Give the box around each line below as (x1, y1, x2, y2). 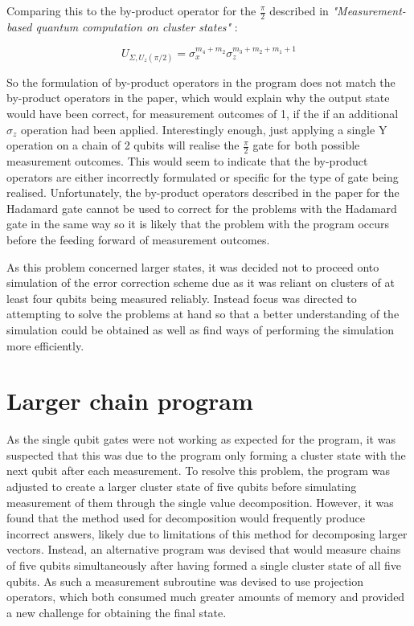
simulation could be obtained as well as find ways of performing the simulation (6, 321, 394, 338)
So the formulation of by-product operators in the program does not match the (6, 73, 396, 90)
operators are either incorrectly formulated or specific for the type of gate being (6, 168, 399, 185)
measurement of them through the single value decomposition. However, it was (6, 493, 394, 510)
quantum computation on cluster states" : (35, 18, 238, 35)
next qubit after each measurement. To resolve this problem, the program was (6, 462, 390, 479)
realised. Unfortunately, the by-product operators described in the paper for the (6, 184, 400, 201)
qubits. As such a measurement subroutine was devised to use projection (6, 572, 364, 589)
